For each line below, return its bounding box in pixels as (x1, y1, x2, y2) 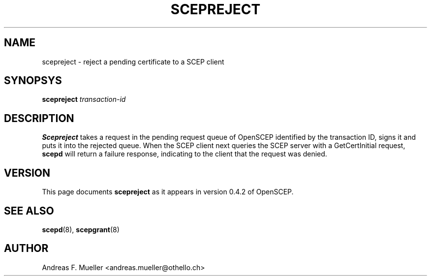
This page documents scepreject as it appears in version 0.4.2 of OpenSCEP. (42, 187, 294, 196)
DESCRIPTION (4, 112, 74, 124)
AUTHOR (4, 242, 49, 255)
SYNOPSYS (4, 74, 62, 87)
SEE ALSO (4, 204, 54, 217)
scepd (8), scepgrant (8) (42, 225, 120, 234)
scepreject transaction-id (42, 95, 126, 104)
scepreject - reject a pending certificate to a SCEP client (42, 57, 224, 66)
